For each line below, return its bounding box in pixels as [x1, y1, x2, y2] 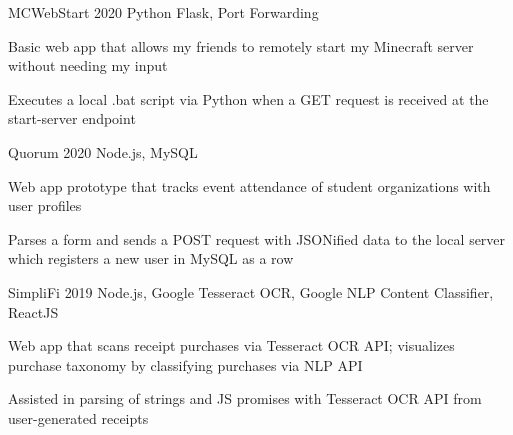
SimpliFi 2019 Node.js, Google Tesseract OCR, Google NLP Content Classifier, [8, 281, 494, 302]
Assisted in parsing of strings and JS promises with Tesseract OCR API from [8, 388, 482, 409]
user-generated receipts [8, 407, 149, 428]
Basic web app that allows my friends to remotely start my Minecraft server [8, 35, 474, 56]
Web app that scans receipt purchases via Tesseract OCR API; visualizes [8, 335, 455, 356]
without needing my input [8, 55, 168, 76]
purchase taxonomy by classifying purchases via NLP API [8, 354, 363, 375]
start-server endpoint [8, 108, 136, 129]
